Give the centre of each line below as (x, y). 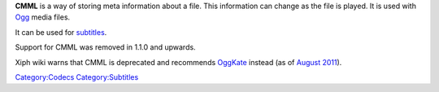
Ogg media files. (43, 17)
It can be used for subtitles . (61, 32)
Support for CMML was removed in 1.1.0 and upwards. (105, 47)
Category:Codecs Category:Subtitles (77, 77)
